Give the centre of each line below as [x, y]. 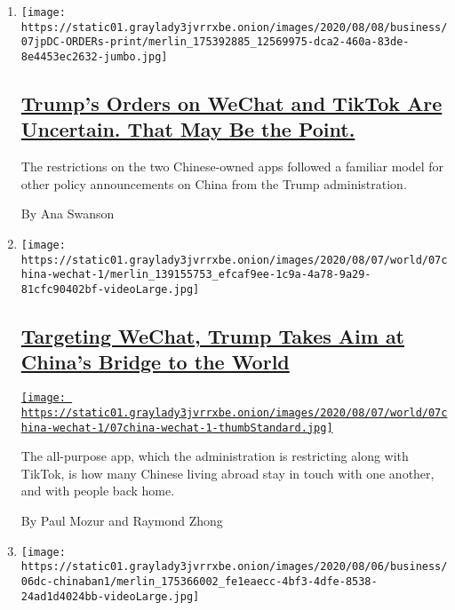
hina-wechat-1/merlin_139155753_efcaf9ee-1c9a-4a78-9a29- [196, 275]
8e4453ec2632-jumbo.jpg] [94, 56]
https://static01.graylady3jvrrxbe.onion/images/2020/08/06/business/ [234, 567]
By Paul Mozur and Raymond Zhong [122, 520]
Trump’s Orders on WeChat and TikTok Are [231, 103]
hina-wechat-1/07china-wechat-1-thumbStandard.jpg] [177, 428]
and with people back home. [98, 491]
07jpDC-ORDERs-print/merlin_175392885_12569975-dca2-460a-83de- [215, 42]
